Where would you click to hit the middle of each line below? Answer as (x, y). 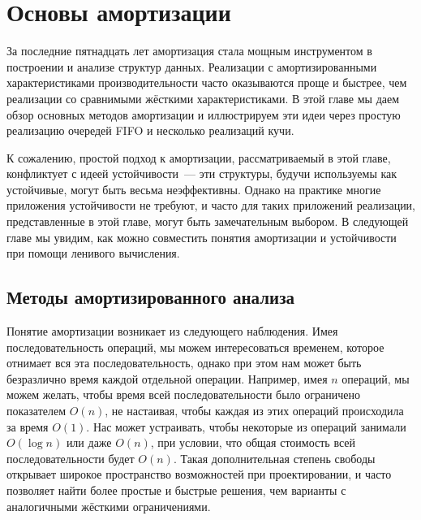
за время (28, 426)
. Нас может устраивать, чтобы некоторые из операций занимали (246, 426)
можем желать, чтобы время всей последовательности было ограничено (183, 394)
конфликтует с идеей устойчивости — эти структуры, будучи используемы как (202, 173)
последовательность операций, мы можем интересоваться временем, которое (195, 347)
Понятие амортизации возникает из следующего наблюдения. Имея (172, 331)
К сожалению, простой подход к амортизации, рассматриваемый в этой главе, (199, 157)
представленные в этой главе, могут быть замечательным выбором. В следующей (208, 221)
